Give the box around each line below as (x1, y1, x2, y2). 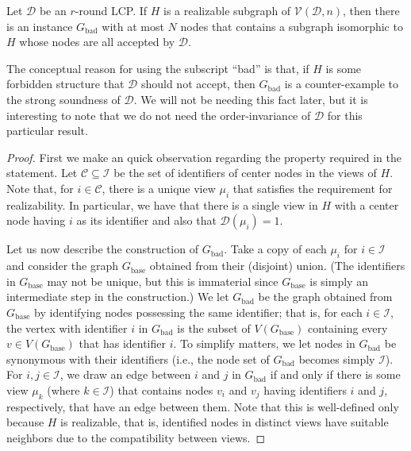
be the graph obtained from (258, 288, 393, 305)
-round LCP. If (75, 2, 148, 18)
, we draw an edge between (60, 366, 191, 383)
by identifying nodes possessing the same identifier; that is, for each (34, 303, 363, 320)
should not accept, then (140, 75, 255, 92)
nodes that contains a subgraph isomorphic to (180, 17, 403, 34)
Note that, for (6, 179, 74, 196)
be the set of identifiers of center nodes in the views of (113, 164, 377, 181)
